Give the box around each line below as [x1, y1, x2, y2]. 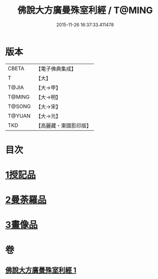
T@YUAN [8, 112, 31, 119]
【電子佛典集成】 [35, 65, 77, 72]
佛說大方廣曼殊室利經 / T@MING [17, 5, 153, 16]
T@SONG [8, 103, 31, 110]
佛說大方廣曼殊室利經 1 [5, 266, 77, 274]
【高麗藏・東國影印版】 [35, 122, 92, 129]
